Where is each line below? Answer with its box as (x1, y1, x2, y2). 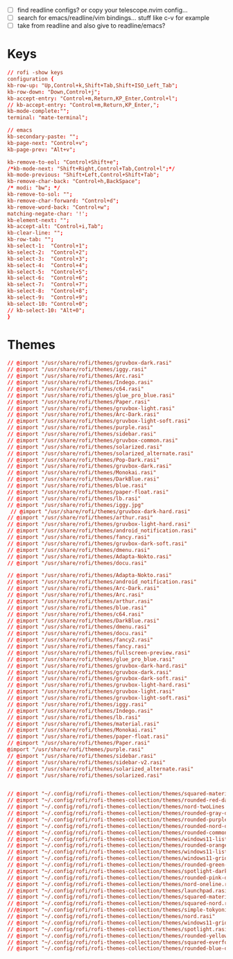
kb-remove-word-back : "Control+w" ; (7, 204, 110, 211)
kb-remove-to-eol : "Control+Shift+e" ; (7, 159, 119, 166)
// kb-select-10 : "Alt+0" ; (7, 306, 85, 314)
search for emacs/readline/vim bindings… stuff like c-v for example (17, 14, 210, 22)
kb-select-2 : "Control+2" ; (7, 249, 89, 256)
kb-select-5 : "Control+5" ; (7, 268, 89, 275)
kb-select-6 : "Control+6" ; (7, 275, 89, 282)
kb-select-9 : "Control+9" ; (7, 294, 89, 301)
